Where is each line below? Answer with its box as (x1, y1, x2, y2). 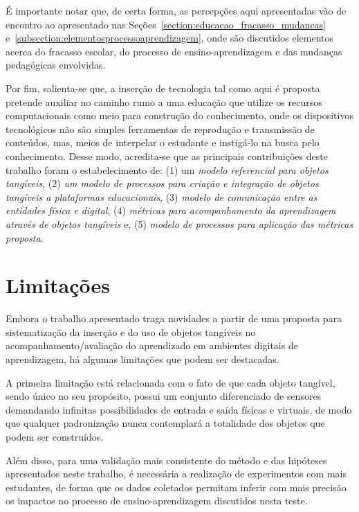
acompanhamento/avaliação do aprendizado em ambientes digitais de (6, 338, 298, 353)
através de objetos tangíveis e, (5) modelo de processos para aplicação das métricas (6, 216, 353, 231)
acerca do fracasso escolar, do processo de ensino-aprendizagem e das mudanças (6, 44, 342, 58)
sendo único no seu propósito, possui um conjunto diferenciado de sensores (6, 389, 322, 403)
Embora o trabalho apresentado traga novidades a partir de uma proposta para (6, 311, 342, 326)
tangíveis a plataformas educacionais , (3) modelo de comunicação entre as (6, 189, 317, 204)
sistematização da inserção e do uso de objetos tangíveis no (6, 324, 256, 339)
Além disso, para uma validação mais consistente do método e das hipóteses (6, 452, 327, 467)
